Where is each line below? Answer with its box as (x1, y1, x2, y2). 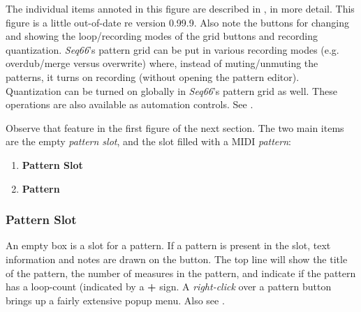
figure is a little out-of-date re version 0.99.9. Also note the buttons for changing (6, 15, 350, 29)
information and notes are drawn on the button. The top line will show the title (6, 251, 348, 266)
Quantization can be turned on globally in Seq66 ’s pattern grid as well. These (6, 83, 337, 98)
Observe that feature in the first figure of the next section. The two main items (6, 120, 344, 135)
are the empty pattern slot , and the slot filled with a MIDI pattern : (6, 134, 291, 149)
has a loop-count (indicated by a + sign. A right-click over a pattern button (6, 279, 332, 294)
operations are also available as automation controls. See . (6, 97, 253, 112)
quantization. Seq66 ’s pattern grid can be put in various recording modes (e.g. (6, 42, 339, 57)
